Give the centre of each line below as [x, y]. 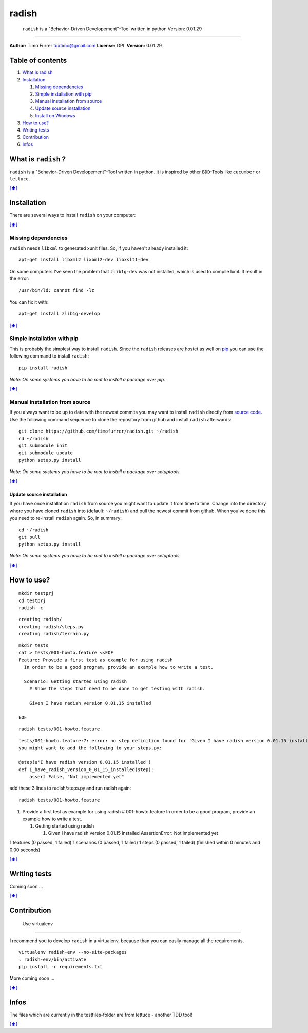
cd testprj [32, 600]
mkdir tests [34, 645]
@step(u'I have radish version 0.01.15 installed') [85, 762]
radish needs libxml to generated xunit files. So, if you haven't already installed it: [99, 248]
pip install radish [43, 368]
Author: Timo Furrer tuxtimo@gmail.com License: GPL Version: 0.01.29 [86, 45]
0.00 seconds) [25, 850]
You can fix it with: [29, 302]
